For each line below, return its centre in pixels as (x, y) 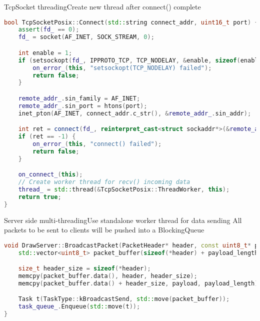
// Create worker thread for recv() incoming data (104, 182)
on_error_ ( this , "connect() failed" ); (97, 144)
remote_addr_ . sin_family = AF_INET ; (79, 98)
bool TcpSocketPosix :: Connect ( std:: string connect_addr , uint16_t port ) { (131, 22)
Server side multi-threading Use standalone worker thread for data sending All (123, 220)
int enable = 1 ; (45, 53)
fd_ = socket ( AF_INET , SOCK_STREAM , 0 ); (86, 37)
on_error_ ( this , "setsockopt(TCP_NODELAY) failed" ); (122, 68)
